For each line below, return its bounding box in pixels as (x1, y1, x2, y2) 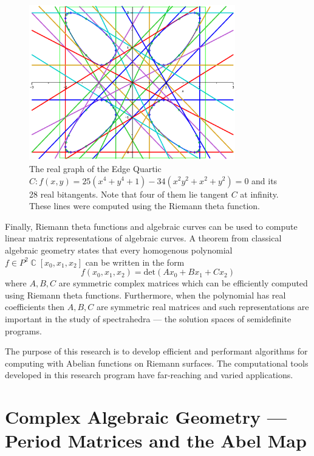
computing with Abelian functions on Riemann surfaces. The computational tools (5, 356, 309, 369)
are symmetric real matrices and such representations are (97, 300, 309, 313)
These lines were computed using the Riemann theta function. (29, 199, 261, 212)
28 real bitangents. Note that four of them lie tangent (29, 187, 228, 200)
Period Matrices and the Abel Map (5, 428, 307, 453)
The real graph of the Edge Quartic (29, 162, 162, 174)
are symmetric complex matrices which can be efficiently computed (58, 277, 308, 289)
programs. (5, 324, 42, 337)
